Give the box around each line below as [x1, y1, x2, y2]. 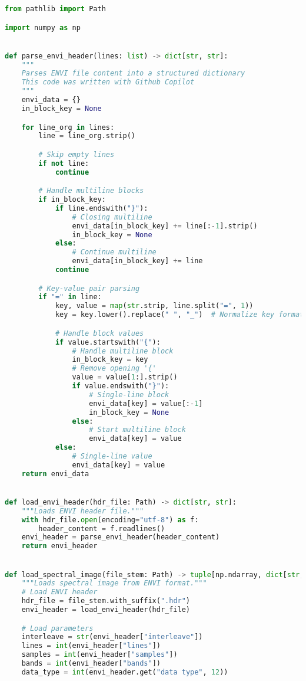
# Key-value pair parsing [38, 284, 140, 293]
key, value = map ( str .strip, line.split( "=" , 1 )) [55, 302, 254, 310]
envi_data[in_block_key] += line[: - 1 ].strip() [72, 221, 258, 230]
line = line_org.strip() [38, 132, 135, 140]
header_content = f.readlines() [38, 524, 165, 533]
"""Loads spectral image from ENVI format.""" [21, 579, 207, 588]
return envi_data [21, 469, 89, 478]
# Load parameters [21, 624, 94, 633]
